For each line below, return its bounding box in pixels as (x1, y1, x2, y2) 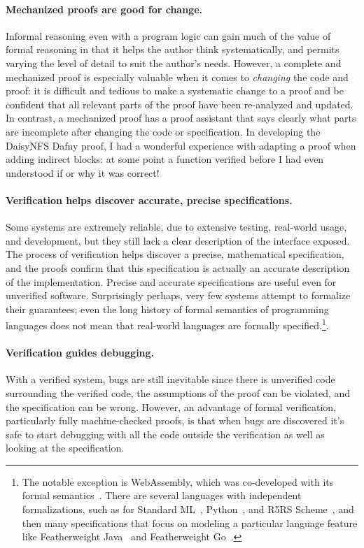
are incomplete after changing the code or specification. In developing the (6, 124, 321, 138)
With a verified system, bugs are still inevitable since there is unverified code (6, 372, 335, 387)
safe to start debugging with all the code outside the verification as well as (6, 426, 325, 441)
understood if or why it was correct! (6, 165, 160, 180)
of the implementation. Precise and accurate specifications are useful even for (6, 274, 337, 289)
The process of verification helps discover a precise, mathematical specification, (6, 247, 344, 261)
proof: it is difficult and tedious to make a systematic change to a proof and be (6, 83, 344, 98)
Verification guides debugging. (6, 345, 155, 360)
